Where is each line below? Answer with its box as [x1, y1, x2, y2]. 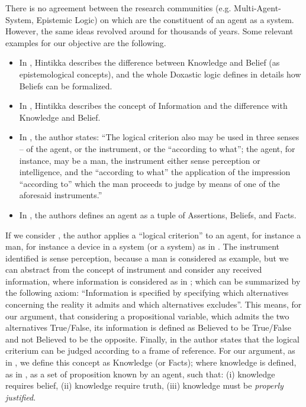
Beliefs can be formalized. [19, 79, 112, 92]
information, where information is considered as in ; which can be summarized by [5, 274, 301, 287]
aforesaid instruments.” [19, 189, 102, 201]
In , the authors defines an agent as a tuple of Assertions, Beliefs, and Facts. [19, 208, 297, 221]
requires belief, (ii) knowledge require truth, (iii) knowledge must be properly [5, 379, 284, 392]
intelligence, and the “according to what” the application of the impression [19, 166, 291, 178]
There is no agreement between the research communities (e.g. [5, 2, 231, 14]
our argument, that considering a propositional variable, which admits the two [5, 309, 289, 322]
